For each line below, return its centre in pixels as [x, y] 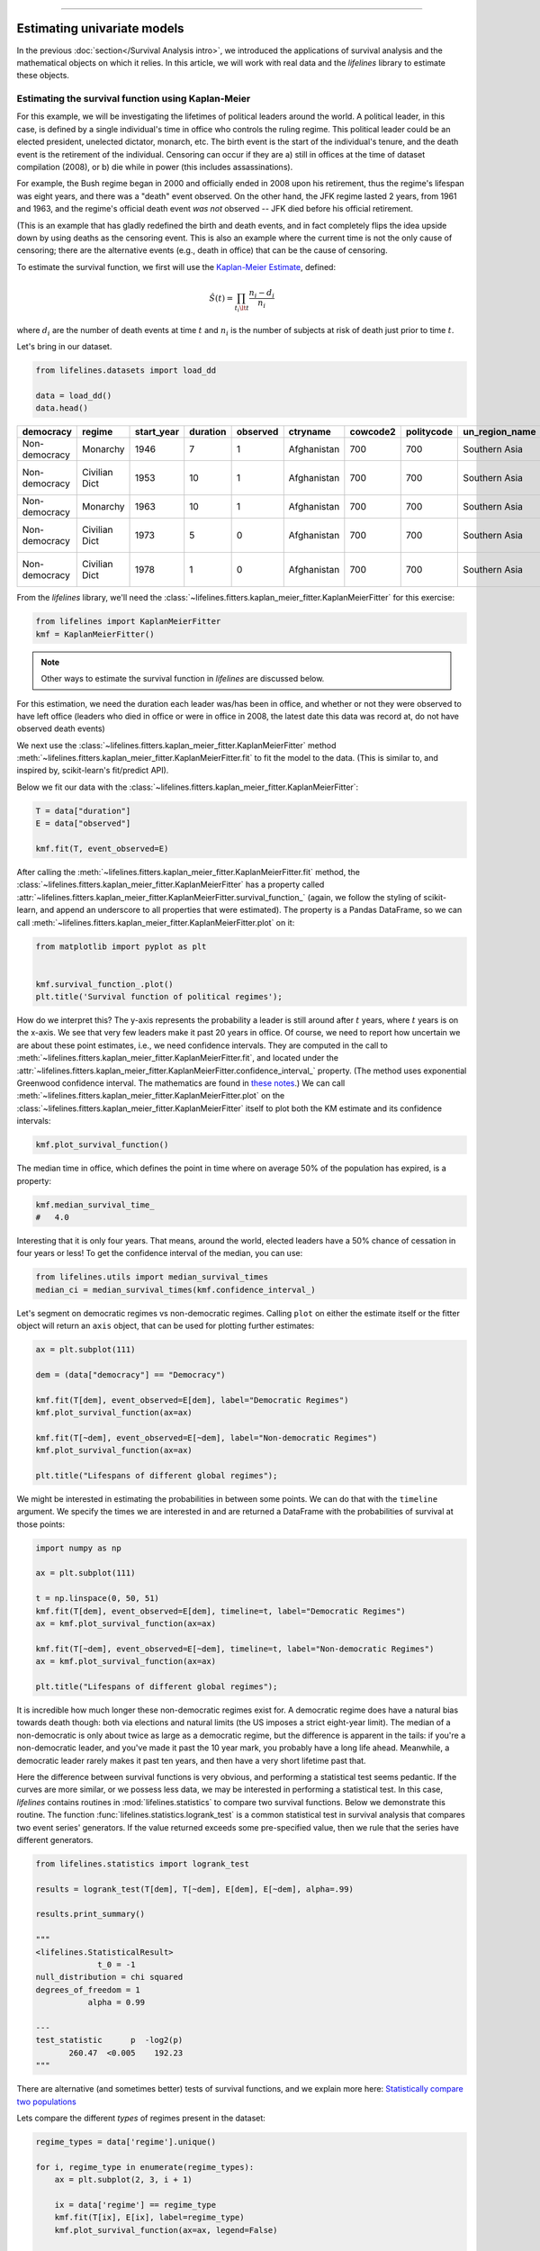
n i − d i [261, 294]
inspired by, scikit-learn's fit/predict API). [93, 771]
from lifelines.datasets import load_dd [126, 371]
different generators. [55, 1840]
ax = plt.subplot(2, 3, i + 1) [123, 2180]
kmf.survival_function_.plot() [105, 984]
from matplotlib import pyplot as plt [121, 946]
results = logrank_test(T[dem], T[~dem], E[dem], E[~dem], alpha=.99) [195, 1889]
